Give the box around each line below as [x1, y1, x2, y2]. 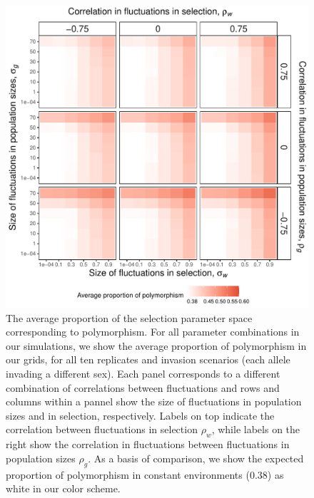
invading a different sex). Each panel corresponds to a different [6, 365, 280, 380]
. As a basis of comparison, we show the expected [88, 450, 304, 465]
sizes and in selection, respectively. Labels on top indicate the [6, 408, 275, 422]
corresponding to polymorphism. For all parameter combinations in [6, 324, 300, 339]
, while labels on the [211, 422, 300, 437]
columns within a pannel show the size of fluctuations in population [6, 394, 302, 409]
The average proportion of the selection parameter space [6, 310, 253, 325]
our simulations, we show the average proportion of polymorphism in [6, 338, 307, 353]
